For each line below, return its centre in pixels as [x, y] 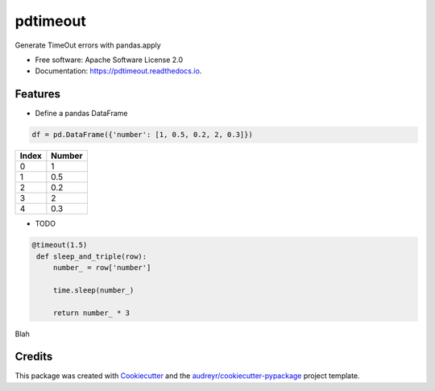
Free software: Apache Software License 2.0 [109, 60]
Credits [34, 357]
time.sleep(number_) [93, 290]
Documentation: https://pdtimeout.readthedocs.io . [118, 71]
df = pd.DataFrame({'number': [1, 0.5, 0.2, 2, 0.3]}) [142, 135]
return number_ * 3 [91, 313]
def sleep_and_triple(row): [92, 256]
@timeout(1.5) [60, 245]
